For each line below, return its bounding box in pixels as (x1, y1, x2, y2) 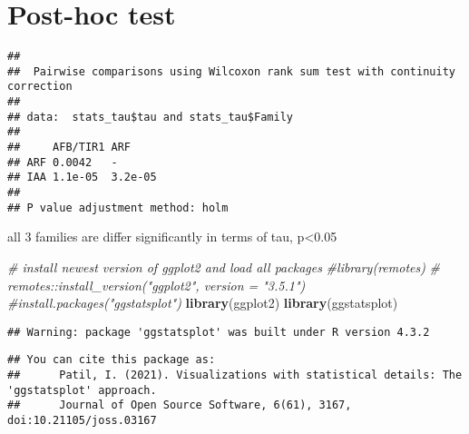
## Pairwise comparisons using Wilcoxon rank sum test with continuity (7, 64, 455, 78)
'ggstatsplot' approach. (7, 383, 157, 397)
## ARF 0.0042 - (7, 155, 118, 169)
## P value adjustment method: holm (7, 201, 229, 214)
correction (7, 80, 73, 94)
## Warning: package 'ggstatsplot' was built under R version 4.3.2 (7, 325, 430, 339)
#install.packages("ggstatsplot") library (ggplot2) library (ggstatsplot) (7, 293, 398, 312)
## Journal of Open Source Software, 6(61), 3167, (7, 399, 352, 412)
